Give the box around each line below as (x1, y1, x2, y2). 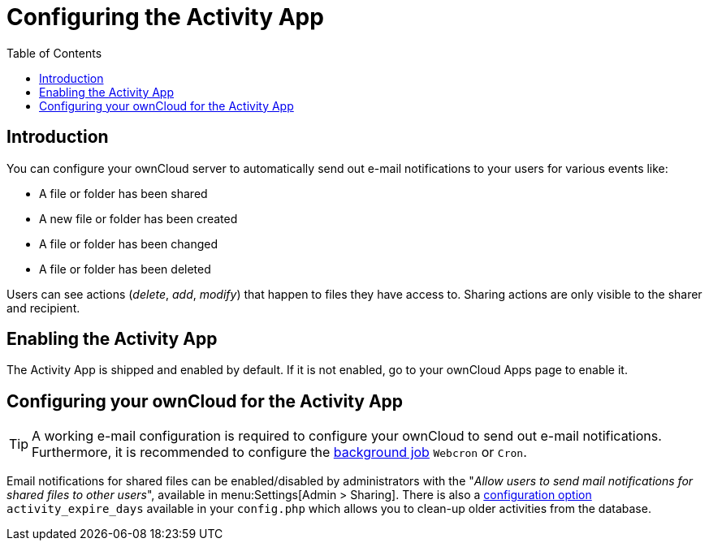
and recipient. (6, 300, 80, 315)
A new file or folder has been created (39, 211, 238, 226)
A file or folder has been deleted (39, 261, 211, 276)
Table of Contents (6, 45, 102, 60)
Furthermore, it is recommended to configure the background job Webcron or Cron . (32, 444, 527, 461)
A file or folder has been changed (39, 236, 218, 251)
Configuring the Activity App (6, 3, 324, 31)
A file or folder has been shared (39, 186, 208, 200)
